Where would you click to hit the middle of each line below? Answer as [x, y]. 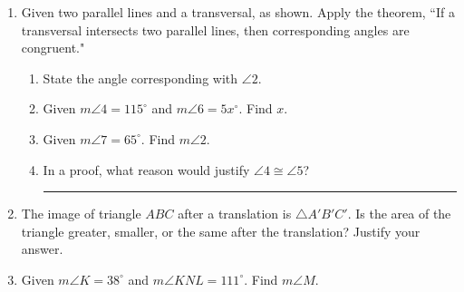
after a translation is [235, 214]
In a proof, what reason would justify [146, 169]
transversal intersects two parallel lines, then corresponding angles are [215, 29]
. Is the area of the [399, 214]
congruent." [53, 48]
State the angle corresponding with [140, 78]
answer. [42, 249]
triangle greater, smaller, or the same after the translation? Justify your [221, 231]
